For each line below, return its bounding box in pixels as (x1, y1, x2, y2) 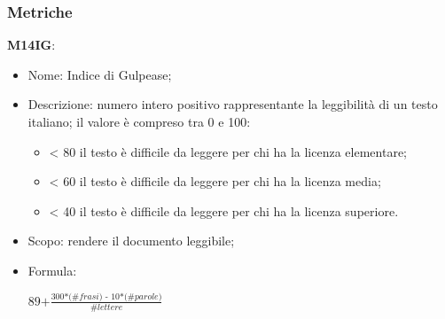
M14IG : (7, 35, 56, 54)
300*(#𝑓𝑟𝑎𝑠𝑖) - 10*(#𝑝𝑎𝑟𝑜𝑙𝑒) (51, 292, 162, 301)
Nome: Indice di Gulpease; (27, 65, 172, 83)
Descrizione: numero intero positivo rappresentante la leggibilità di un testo (27, 95, 438, 113)
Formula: (27, 261, 77, 279)
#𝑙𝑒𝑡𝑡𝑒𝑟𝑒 (90, 302, 123, 312)
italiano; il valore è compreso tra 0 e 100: (27, 113, 251, 130)
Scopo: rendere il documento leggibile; (27, 231, 235, 250)
